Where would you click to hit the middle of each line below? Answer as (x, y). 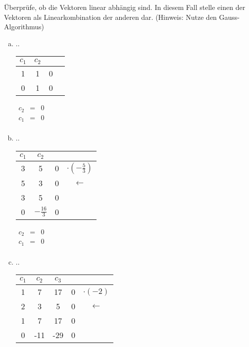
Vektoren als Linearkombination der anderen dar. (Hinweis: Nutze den (110, 17)
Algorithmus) (24, 27)
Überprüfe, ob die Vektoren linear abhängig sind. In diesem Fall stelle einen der (125, 7)
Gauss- (229, 17)
